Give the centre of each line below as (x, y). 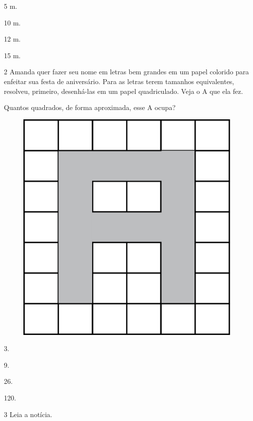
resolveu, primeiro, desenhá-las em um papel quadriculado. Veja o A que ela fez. (124, 91)
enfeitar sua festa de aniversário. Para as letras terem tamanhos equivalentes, (119, 81)
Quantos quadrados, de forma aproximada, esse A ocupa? (90, 107)
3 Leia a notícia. (28, 414)
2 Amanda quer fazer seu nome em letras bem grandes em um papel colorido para (126, 72)
